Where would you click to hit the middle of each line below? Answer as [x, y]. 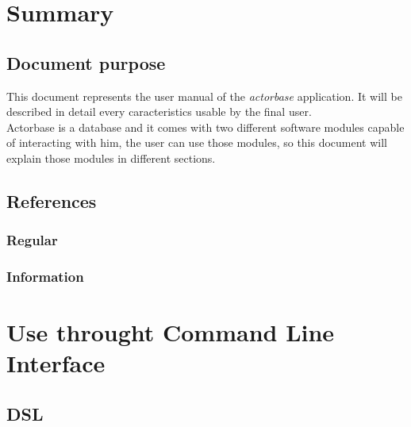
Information [45, 277]
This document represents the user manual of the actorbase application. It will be [204, 96]
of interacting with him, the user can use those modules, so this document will [197, 142]
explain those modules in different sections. [111, 158]
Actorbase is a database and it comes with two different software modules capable [205, 127]
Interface [56, 363]
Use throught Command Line [171, 332]
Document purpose [86, 62]
